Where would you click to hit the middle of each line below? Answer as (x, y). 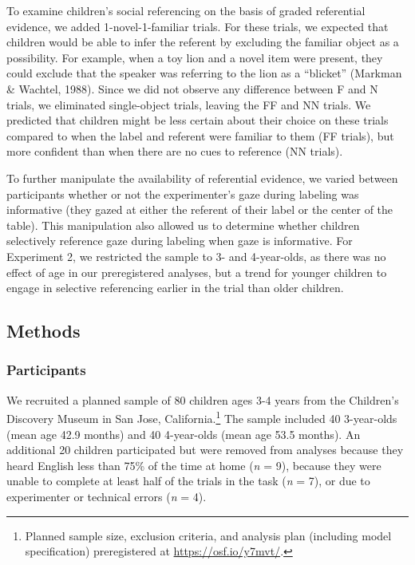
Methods (43, 331)
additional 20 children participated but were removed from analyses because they (205, 450)
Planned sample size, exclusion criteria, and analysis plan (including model (208, 535)
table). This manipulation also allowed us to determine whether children (183, 225)
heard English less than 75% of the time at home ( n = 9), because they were (194, 465)
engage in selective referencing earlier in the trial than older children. (175, 288)
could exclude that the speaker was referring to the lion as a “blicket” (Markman (204, 73)
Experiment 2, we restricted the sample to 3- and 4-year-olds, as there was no (196, 256)
